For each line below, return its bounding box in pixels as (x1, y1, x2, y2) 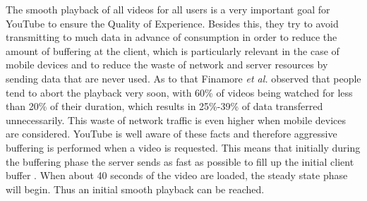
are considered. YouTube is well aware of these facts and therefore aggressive (6, 126, 337, 141)
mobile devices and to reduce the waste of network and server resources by (6, 57, 328, 72)
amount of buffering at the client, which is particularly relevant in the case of (6, 43, 339, 58)
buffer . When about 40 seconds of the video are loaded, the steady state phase (6, 168, 348, 183)
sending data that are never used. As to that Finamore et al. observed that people (6, 71, 361, 85)
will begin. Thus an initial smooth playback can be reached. (6, 181, 265, 196)
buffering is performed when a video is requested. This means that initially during (6, 140, 361, 154)
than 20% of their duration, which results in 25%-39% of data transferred (6, 99, 323, 114)
